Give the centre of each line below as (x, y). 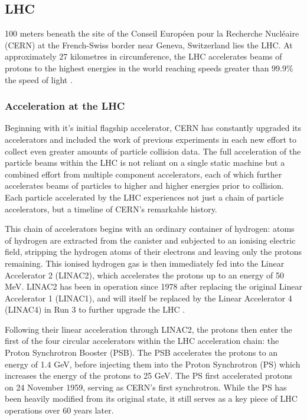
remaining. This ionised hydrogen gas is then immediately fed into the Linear (145, 263)
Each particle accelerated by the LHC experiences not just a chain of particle (144, 197)
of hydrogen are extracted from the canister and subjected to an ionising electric (150, 240)
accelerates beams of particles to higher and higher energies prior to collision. (144, 186)
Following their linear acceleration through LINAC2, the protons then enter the (148, 329)
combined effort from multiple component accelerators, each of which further (143, 174)
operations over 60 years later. (59, 410)
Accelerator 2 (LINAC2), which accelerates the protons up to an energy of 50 (144, 275)
